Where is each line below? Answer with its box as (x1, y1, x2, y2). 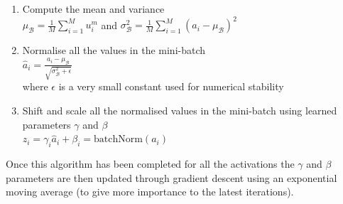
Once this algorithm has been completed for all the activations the (6, 156, 295, 171)
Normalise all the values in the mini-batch (22, 43, 206, 58)
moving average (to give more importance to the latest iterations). (6, 184, 294, 199)
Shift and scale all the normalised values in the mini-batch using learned (22, 102, 337, 117)
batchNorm (94, 134, 143, 145)
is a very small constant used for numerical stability (58, 79, 284, 94)
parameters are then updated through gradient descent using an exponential (6, 170, 337, 185)
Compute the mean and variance (22, 1, 165, 16)
